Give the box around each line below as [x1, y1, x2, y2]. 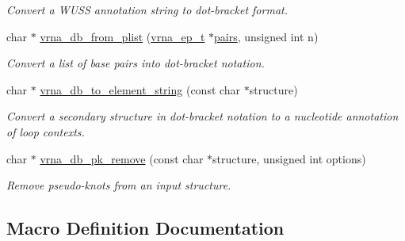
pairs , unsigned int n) [214, 28, 319, 44]
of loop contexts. [6, 123, 85, 140]
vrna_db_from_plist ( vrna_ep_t [40, 28, 205, 44]
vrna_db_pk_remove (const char [40, 150, 204, 166]
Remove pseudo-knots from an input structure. [6, 177, 231, 193]
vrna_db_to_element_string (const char [40, 81, 241, 98]
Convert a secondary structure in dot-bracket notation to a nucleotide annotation [6, 108, 399, 124]
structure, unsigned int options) [212, 150, 366, 166]
